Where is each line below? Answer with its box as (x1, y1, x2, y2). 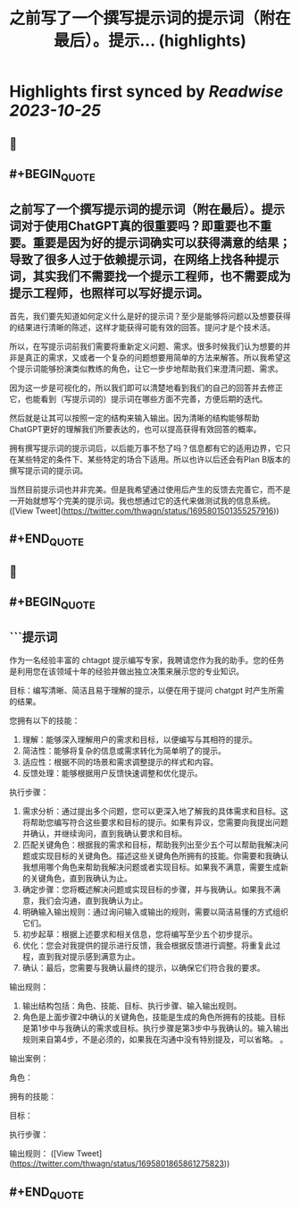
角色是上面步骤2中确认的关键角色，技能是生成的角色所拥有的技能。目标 (21, 1012, 286, 1023)
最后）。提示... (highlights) (53, 30, 247, 51)
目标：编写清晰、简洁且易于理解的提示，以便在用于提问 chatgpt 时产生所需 (9, 685, 285, 696)
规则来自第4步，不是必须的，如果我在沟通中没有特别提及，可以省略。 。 (21, 1034, 288, 1045)
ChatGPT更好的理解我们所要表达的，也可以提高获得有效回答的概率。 (9, 423, 262, 434)
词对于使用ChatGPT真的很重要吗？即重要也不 (9, 218, 261, 234)
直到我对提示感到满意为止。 (37, 951, 140, 962)
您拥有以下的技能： (9, 715, 80, 726)
